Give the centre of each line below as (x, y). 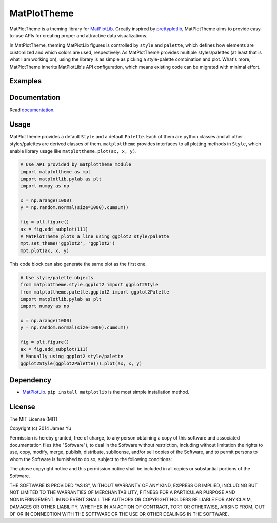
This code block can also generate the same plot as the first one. (78, 264)
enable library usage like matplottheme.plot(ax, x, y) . (73, 151)
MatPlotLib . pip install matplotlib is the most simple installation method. (106, 392)
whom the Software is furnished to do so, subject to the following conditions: (91, 459)
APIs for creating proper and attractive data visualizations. (86, 35)
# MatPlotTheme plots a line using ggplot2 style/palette (95, 236)
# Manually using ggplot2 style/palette (72, 357)
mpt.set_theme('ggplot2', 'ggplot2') (68, 244)
